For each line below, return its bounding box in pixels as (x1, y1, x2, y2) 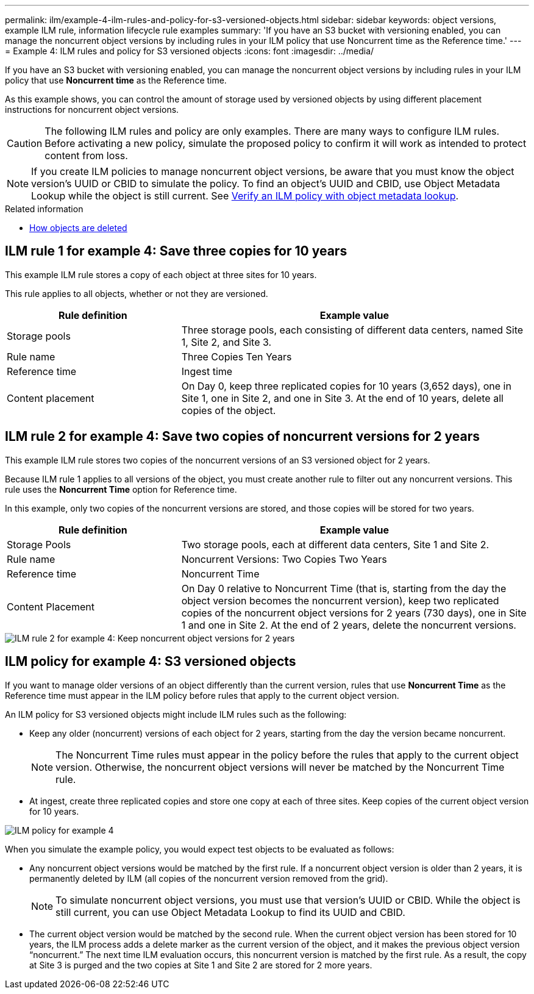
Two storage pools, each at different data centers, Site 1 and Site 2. (181, 538, 489, 551)
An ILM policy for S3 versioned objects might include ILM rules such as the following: (5, 709, 347, 720)
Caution (7, 137, 43, 149)
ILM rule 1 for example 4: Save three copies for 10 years (5, 243, 347, 259)
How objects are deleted (29, 223, 127, 233)
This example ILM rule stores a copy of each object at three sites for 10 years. (5, 269, 317, 280)
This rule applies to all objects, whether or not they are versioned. (5, 288, 268, 299)
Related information (5, 204, 84, 214)
